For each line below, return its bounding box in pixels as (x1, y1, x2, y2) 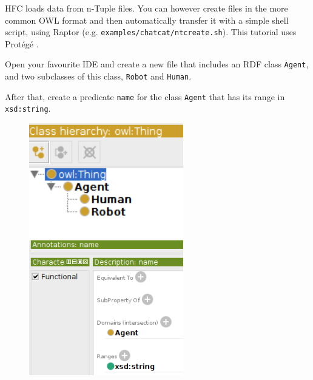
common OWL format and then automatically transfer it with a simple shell (5, 13, 289, 26)
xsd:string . (5, 102, 51, 115)
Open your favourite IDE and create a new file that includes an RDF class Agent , (5, 58, 309, 70)
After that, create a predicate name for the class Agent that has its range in (5, 90, 285, 103)
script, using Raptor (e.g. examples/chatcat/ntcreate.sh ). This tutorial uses (5, 25, 297, 38)
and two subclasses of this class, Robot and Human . (5, 70, 192, 83)
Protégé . (5, 37, 39, 50)
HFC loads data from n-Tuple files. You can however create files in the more (5, 2, 288, 14)
